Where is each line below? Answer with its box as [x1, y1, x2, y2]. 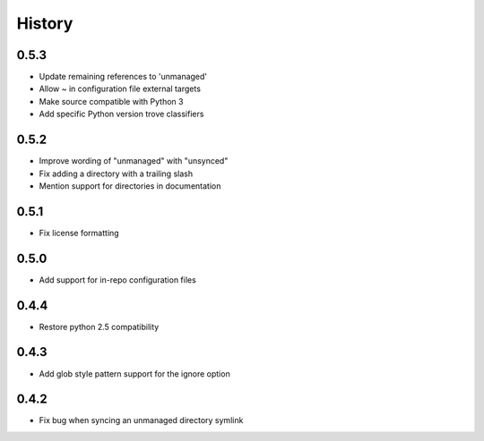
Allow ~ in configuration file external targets [39, 83, 202, 94]
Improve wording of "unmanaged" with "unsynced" [39, 156, 229, 166]
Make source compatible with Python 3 [39, 96, 184, 106]
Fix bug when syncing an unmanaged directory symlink [39, 415, 244, 426]
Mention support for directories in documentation [39, 180, 221, 191]
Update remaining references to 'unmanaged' [39, 72, 208, 82]
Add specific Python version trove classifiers [39, 108, 204, 120]
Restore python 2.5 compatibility [39, 321, 160, 332]
